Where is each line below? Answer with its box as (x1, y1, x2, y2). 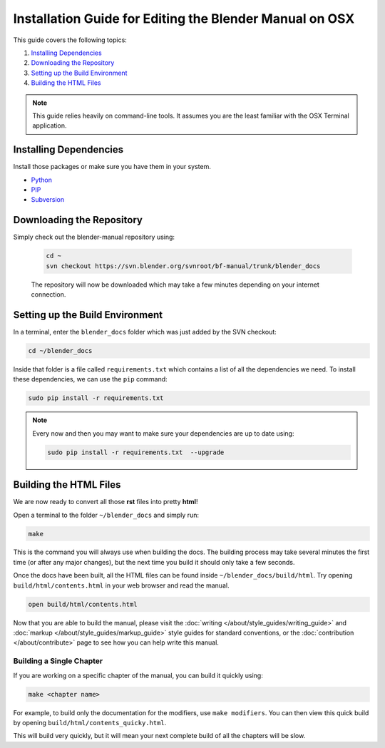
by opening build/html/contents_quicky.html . (13, 718, 167, 727)
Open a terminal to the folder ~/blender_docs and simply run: (13, 511, 200, 519)
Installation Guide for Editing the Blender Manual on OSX (13, 11, 355, 26)
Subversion (31, 195, 65, 204)
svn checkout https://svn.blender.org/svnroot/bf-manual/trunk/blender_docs (46, 262, 321, 270)
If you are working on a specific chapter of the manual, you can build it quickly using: (13, 671, 263, 680)
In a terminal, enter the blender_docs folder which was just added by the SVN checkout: (13, 327, 277, 336)
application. (32, 121, 67, 130)
